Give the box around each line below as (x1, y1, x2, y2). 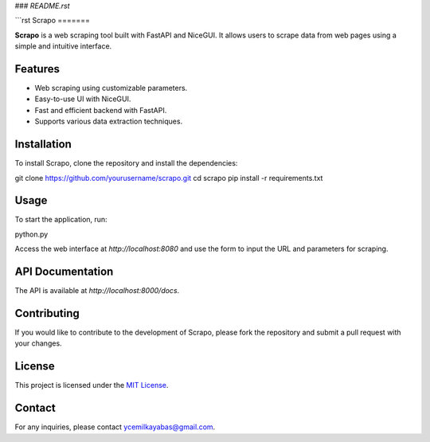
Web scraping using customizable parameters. (34, 84, 188, 93)
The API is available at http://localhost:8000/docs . (14, 286, 180, 295)
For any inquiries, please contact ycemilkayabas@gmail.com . (14, 422, 216, 432)
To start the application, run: (14, 215, 107, 225)
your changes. (14, 338, 63, 348)
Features (14, 62, 60, 76)
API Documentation (14, 265, 114, 279)
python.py (14, 229, 49, 239)
